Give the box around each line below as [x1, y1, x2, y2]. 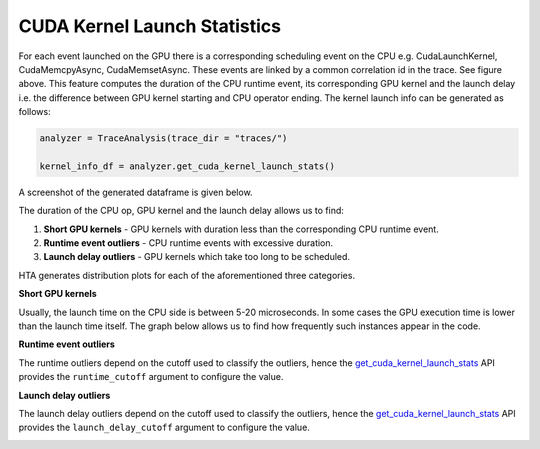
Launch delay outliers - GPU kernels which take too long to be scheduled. [43, 251, 350, 263]
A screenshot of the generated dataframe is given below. [18, 186, 254, 198]
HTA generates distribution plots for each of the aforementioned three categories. [18, 269, 355, 281]
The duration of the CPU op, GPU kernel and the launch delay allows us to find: [18, 205, 345, 217]
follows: [18, 106, 51, 118]
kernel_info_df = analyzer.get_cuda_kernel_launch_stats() [39, 160, 335, 172]
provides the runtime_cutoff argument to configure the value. [18, 371, 284, 383]
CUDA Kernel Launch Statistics [18, 15, 282, 37]
